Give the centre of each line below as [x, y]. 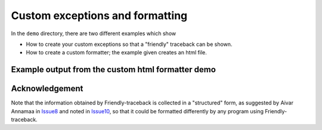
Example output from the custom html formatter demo [113, 69]
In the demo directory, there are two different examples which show [93, 33]
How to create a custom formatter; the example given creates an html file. [116, 52]
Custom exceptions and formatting [99, 16]
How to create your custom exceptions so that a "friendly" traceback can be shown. [129, 44]
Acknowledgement [47, 89]
